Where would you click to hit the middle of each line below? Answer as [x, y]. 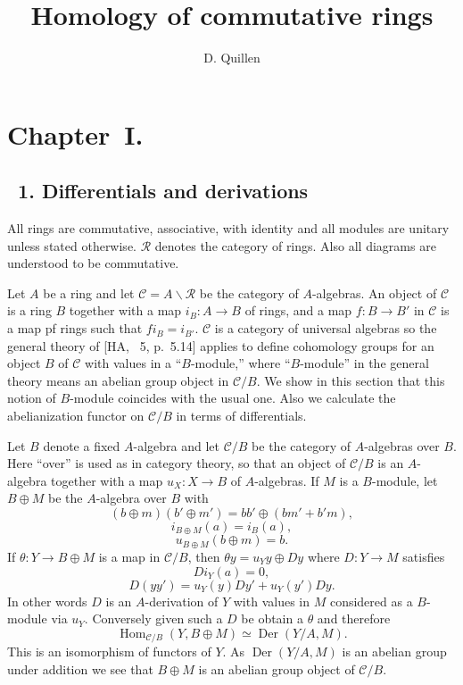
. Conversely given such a [153, 618]
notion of [32, 398]
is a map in [129, 556]
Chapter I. [75, 134]
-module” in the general [364, 363]
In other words [47, 601]
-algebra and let [176, 445]
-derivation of [182, 601]
